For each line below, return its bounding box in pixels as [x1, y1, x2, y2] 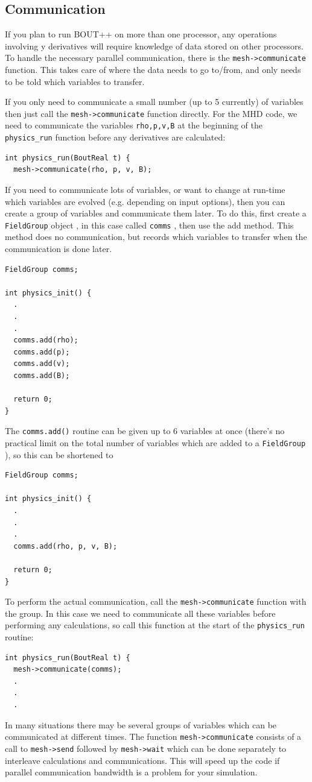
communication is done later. [5, 242, 112, 255]
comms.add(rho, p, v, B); [13, 541, 118, 550]
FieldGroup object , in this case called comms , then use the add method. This [5, 218, 294, 231]
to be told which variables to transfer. [5, 75, 145, 87]
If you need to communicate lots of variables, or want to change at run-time [5, 183, 285, 195]
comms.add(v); [13, 359, 70, 368]
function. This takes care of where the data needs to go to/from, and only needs [5, 63, 301, 76]
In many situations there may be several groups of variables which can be [5, 718, 277, 731]
